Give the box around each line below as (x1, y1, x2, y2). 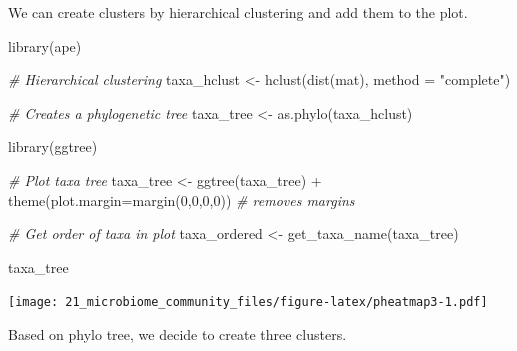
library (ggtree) (8, 136, 98, 157)
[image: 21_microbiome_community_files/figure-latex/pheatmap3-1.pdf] (8, 295, 488, 310)
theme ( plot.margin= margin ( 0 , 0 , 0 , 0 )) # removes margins (8, 189, 355, 210)
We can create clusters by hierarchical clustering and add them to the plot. (8, 2, 468, 22)
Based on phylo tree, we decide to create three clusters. (8, 324, 347, 344)
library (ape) (8, 35, 82, 56)
